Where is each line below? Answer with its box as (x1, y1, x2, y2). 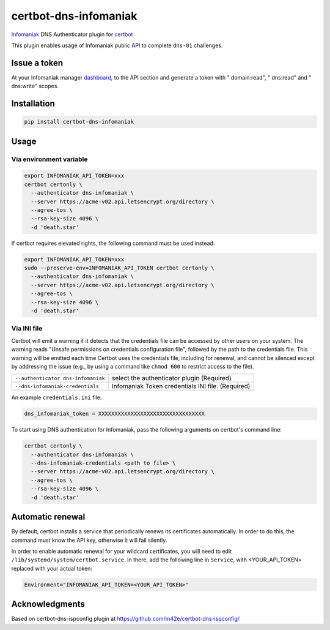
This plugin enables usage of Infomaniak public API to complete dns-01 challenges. (11, 42, 223, 49)
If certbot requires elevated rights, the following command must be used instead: (11, 239, 215, 247)
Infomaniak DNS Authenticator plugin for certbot (11, 31, 133, 38)
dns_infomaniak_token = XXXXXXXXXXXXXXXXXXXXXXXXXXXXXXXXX (24, 410, 205, 418)
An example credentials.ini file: (11, 394, 102, 401)
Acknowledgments (11, 599, 86, 609)
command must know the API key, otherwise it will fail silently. (11, 536, 167, 544)
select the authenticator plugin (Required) (112, 374, 232, 383)
